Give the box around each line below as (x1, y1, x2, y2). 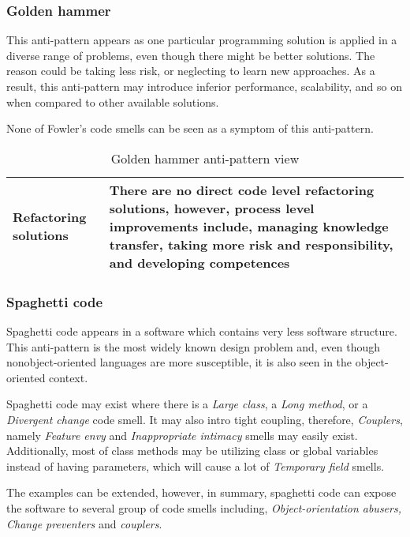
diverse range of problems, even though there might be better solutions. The (6, 47, 375, 63)
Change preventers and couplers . (6, 515, 162, 531)
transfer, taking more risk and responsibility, (109, 235, 393, 253)
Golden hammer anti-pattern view (110, 148, 300, 167)
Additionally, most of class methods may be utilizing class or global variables (6, 442, 378, 459)
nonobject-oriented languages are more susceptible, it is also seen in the (6, 354, 352, 370)
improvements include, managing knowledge (109, 216, 389, 235)
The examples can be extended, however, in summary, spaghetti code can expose (6, 484, 397, 501)
